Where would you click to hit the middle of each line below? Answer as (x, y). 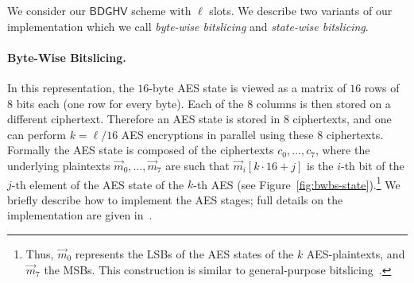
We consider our (46, 10)
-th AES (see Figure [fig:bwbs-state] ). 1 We (297, 183)
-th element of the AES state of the (98, 184)
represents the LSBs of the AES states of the (184, 253)
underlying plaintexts (59, 165)
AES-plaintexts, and (356, 253)
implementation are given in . (80, 215)
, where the (342, 150)
